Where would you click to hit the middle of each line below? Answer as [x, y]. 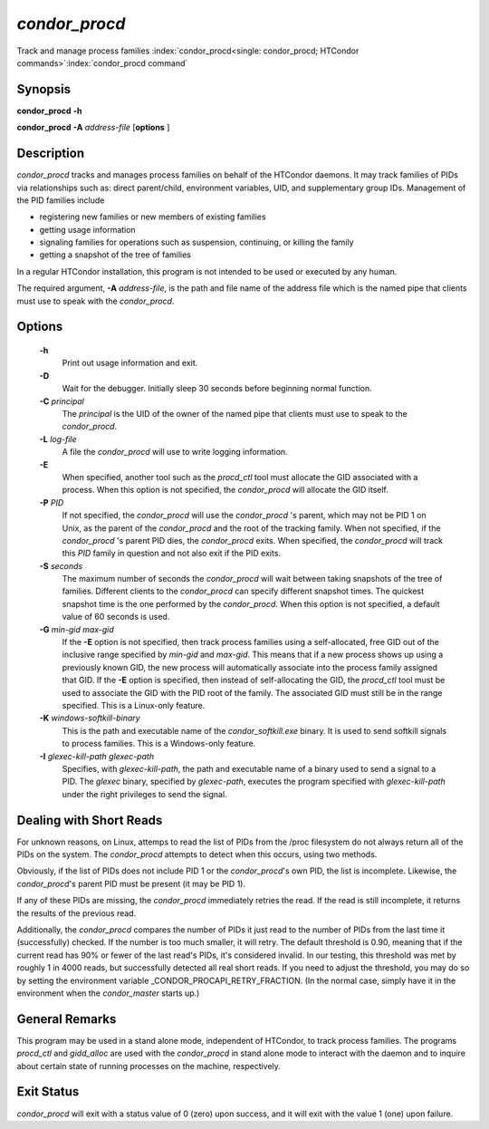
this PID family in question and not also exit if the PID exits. [171, 554]
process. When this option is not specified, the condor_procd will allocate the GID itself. [225, 490]
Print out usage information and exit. [130, 363]
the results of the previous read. [77, 913]
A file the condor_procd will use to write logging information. [175, 452]
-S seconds [61, 565]
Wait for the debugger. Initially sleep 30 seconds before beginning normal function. [217, 389]
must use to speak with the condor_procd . [96, 301]
